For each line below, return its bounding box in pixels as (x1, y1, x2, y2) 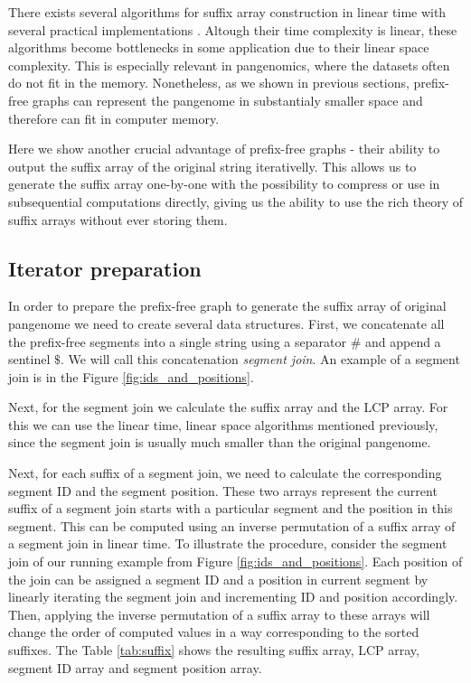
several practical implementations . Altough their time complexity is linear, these (8, 20, 457, 39)
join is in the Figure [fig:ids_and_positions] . (8, 367, 254, 386)
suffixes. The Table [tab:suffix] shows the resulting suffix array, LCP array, (8, 641, 419, 660)
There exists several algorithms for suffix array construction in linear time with (8, 3, 447, 21)
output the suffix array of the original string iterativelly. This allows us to (8, 156, 417, 175)
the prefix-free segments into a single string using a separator (8, 332, 346, 351)
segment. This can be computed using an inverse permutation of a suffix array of (8, 516, 456, 535)
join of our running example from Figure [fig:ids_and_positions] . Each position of (8, 552, 463, 571)
